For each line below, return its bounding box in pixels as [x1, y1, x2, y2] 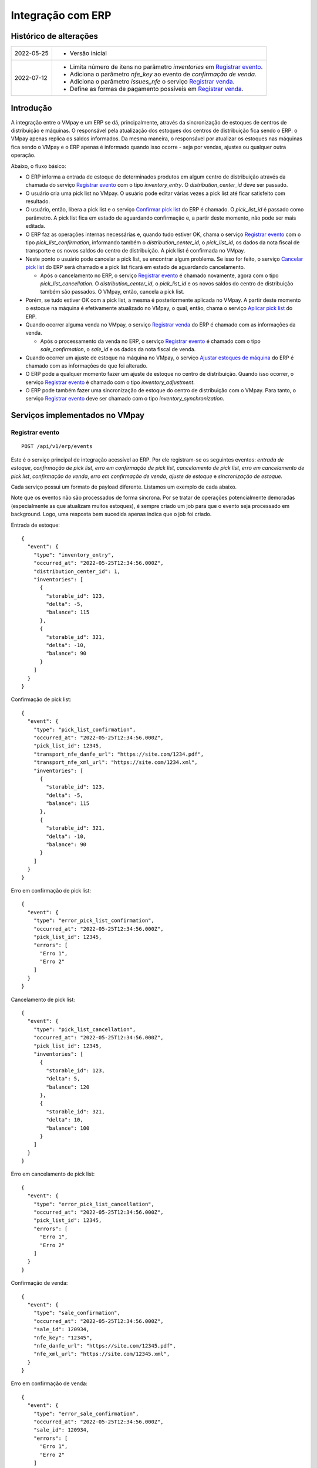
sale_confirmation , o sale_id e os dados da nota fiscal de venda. [40, 346, 196, 353]
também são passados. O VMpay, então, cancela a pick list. [40, 288, 185, 295]
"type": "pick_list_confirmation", [33, 726, 136, 733]
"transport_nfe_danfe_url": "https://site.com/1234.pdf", [33, 750, 204, 757]
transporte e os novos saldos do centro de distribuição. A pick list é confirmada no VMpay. [25, 247, 245, 254]
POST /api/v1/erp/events [21, 443, 93, 450]
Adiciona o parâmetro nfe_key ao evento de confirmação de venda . [69, 70, 257, 79]
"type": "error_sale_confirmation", [33, 1410, 139, 1417]
